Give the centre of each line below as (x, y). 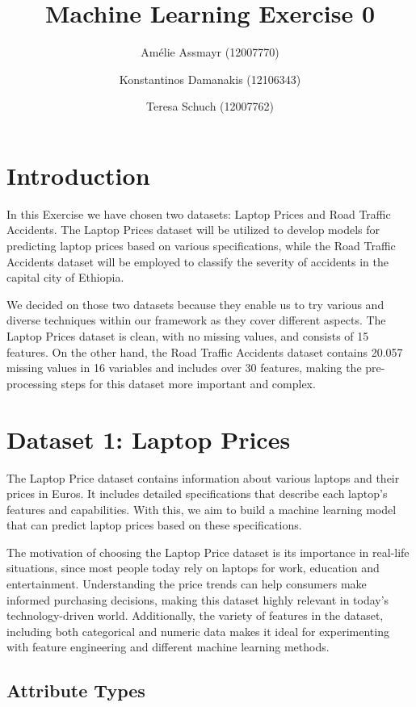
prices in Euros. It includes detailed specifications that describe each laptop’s (197, 494)
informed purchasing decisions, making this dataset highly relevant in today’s (198, 599)
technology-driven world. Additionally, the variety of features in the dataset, (195, 615)
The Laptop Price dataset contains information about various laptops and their (203, 477)
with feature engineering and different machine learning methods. (168, 647)
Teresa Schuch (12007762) (210, 106)
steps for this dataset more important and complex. (188, 383)
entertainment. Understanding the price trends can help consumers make (187, 584)
